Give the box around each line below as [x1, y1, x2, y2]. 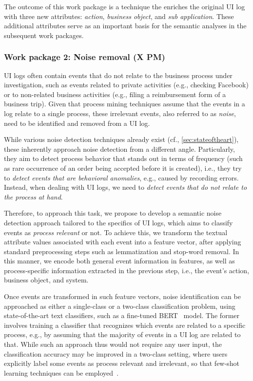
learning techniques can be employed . [4, 367, 119, 378]
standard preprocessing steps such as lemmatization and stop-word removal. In [4, 246, 239, 256]
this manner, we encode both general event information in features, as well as [4, 256, 235, 266]
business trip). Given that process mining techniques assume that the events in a [4, 99, 245, 109]
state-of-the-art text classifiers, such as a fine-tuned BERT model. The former [4, 310, 239, 321]
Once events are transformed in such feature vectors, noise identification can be [4, 291, 241, 301]
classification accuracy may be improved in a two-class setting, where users [4, 348, 228, 359]
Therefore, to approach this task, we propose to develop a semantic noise [4, 208, 222, 218]
